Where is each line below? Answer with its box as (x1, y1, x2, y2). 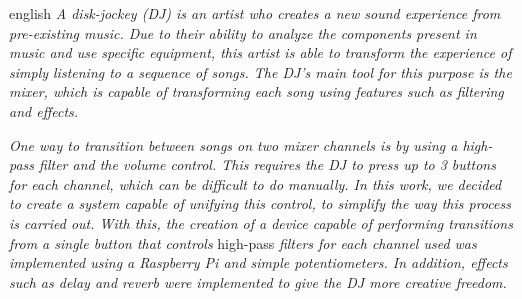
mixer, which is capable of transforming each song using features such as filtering (9, 81, 504, 102)
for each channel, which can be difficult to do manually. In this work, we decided (9, 173, 502, 194)
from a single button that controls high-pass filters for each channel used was (9, 232, 477, 253)
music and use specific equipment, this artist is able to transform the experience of (9, 42, 512, 63)
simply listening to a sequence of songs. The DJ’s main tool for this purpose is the (9, 61, 512, 82)
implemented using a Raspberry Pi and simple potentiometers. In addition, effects (9, 252, 508, 273)
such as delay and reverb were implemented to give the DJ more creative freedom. (9, 271, 507, 292)
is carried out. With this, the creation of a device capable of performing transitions (9, 212, 513, 233)
